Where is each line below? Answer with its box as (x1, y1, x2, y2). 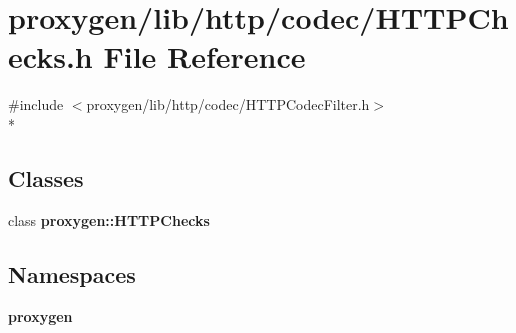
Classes (8, 162, 84, 193)
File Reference (103, 36, 306, 77)
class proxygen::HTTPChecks (8, 209, 210, 230)
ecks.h (8, 36, 93, 77)
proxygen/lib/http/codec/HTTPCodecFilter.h (86, 94, 370, 115)
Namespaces (8, 258, 136, 289)
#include (8, 94, 64, 115)
